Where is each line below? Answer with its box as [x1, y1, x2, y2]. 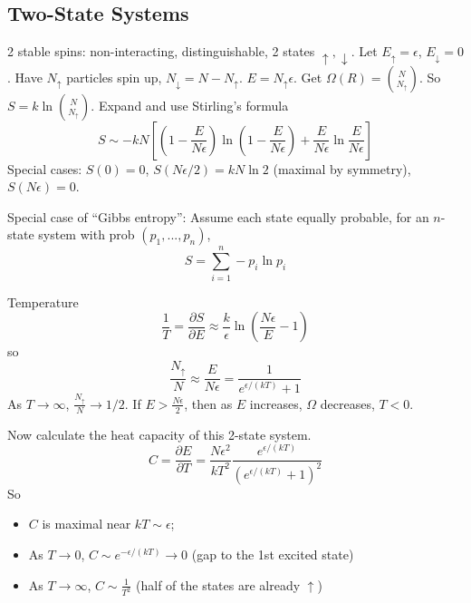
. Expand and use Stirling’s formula [91, 95, 289, 114]
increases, [249, 394, 303, 413]
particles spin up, [66, 67, 162, 86]
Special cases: [7, 159, 82, 178]
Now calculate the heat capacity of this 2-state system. [7, 424, 312, 443]
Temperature [7, 292, 79, 311]
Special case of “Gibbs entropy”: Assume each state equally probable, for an [7, 207, 429, 226]
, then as [184, 394, 233, 413]
